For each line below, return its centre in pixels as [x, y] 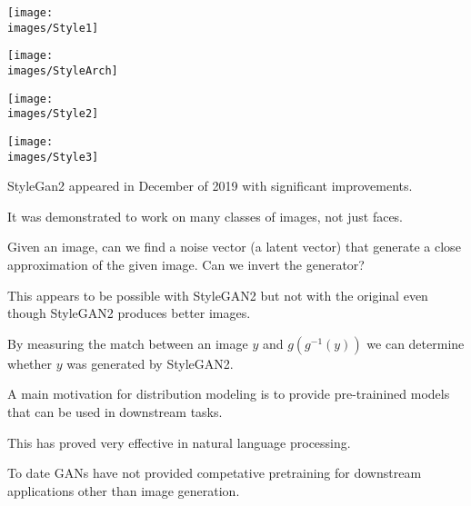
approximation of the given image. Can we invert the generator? [186, 265]
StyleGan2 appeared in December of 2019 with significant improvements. [210, 186]
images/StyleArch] [63, 70]
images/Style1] [53, 28]
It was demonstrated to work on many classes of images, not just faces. [205, 216]
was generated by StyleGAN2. [150, 363]
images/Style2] [53, 114]
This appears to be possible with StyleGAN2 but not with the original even [218, 295]
